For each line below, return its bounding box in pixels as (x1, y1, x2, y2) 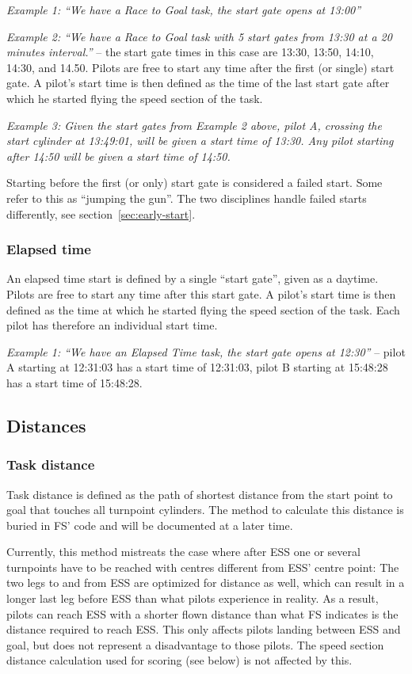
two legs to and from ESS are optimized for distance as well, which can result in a (6, 574, 405, 591)
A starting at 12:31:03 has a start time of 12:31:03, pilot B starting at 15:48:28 (6, 359, 388, 375)
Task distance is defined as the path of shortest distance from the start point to (6, 486, 393, 502)
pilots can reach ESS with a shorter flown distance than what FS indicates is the (6, 605, 399, 622)
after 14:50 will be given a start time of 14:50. (6, 147, 231, 164)
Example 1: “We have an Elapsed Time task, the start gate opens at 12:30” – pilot (6, 343, 406, 360)
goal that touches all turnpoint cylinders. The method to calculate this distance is (6, 501, 404, 518)
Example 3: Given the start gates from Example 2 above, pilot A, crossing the (6, 116, 382, 133)
